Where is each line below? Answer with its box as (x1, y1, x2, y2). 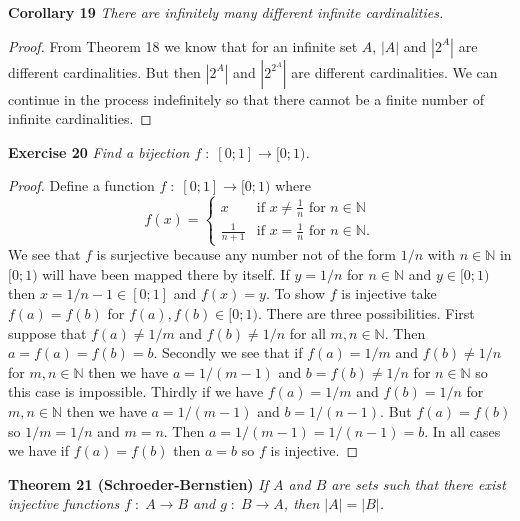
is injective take (341, 283, 437, 304)
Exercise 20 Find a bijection (8, 141, 190, 162)
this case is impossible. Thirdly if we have (8, 381, 264, 402)
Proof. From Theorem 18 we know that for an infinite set (8, 35, 358, 56)
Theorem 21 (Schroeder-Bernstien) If (8, 473, 268, 494)
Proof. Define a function (8, 175, 155, 196)
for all (289, 322, 326, 343)
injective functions (8, 493, 120, 514)
